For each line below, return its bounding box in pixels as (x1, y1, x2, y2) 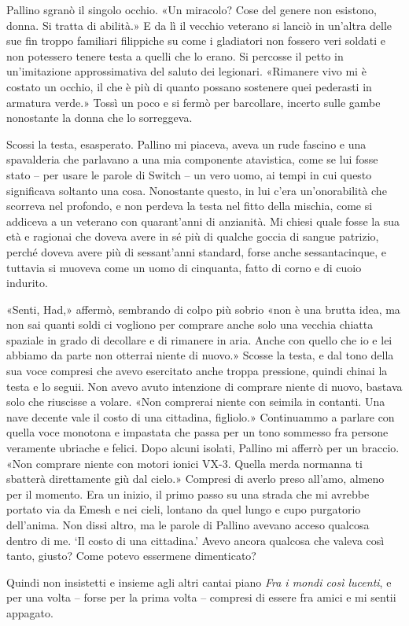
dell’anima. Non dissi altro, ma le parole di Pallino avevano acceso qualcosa (6, 517, 370, 532)
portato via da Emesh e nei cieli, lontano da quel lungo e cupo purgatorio (6, 501, 361, 517)
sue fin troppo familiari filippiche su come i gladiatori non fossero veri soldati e (6, 32, 386, 49)
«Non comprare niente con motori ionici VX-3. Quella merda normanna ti (6, 455, 363, 471)
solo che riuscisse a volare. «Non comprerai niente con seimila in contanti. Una (6, 393, 385, 410)
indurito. (6, 274, 48, 291)
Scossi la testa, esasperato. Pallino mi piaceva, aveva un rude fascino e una (6, 135, 367, 152)
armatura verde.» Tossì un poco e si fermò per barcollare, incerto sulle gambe (6, 94, 381, 110)
